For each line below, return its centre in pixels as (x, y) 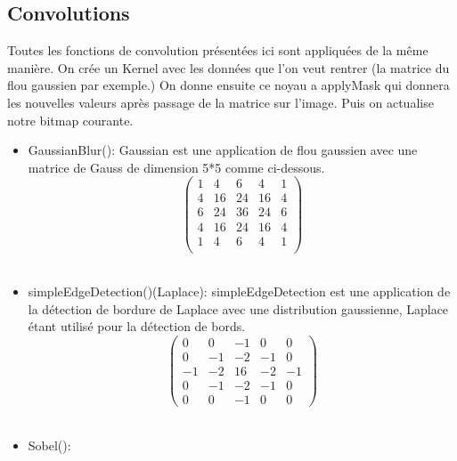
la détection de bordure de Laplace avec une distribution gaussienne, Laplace (238, 308)
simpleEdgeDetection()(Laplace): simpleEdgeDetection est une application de (239, 291)
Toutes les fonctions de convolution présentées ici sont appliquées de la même (218, 50)
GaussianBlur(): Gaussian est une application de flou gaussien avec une (223, 150)
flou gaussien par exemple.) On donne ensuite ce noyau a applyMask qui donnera (228, 85)
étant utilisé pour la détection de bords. (137, 326)
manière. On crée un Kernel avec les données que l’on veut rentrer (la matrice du (228, 67)
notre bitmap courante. (70, 120)
